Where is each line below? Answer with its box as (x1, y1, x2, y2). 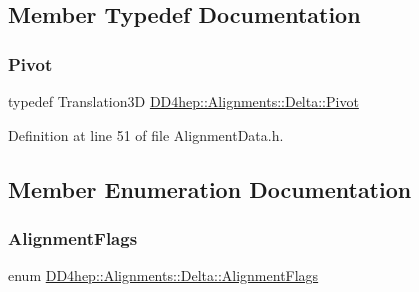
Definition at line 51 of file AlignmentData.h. (8, 124, 284, 145)
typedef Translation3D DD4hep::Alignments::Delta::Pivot (8, 91, 359, 111)
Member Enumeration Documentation (8, 173, 412, 204)
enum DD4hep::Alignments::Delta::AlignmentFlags (8, 265, 319, 286)
